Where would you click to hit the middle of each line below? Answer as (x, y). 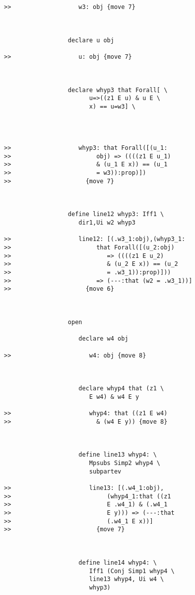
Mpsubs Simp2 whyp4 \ (125, 463)
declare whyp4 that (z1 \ (121, 389)
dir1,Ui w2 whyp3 (107, 223)
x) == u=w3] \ (112, 106)
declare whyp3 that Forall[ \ (118, 90)
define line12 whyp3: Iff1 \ (116, 214)
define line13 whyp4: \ (118, 455)
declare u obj (91, 40)
